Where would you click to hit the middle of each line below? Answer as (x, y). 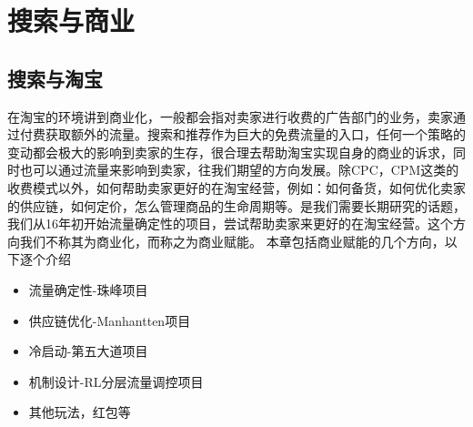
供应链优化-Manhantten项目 (110, 320)
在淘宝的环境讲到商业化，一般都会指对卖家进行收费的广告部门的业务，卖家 (230, 116)
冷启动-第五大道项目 (88, 351)
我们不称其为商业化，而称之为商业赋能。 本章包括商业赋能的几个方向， (232, 241)
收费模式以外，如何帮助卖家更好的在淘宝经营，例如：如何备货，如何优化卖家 (236, 187)
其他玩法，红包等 (80, 412)
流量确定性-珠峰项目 (88, 289)
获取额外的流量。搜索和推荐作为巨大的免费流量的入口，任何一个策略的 (255, 134)
